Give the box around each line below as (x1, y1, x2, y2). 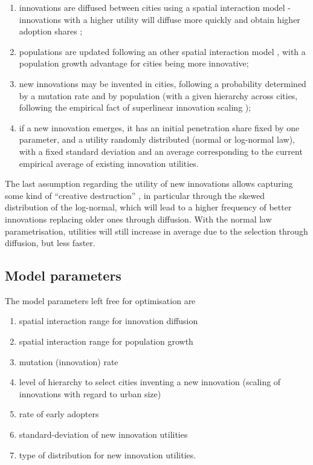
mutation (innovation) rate (19, 355, 118, 368)
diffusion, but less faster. (5, 236, 95, 249)
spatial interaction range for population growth (19, 335, 193, 348)
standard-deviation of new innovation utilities (19, 428, 188, 441)
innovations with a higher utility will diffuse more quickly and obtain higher (19, 13, 300, 25)
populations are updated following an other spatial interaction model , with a (19, 45, 306, 57)
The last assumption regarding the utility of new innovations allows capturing (5, 177, 293, 190)
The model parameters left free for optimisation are (5, 294, 196, 307)
